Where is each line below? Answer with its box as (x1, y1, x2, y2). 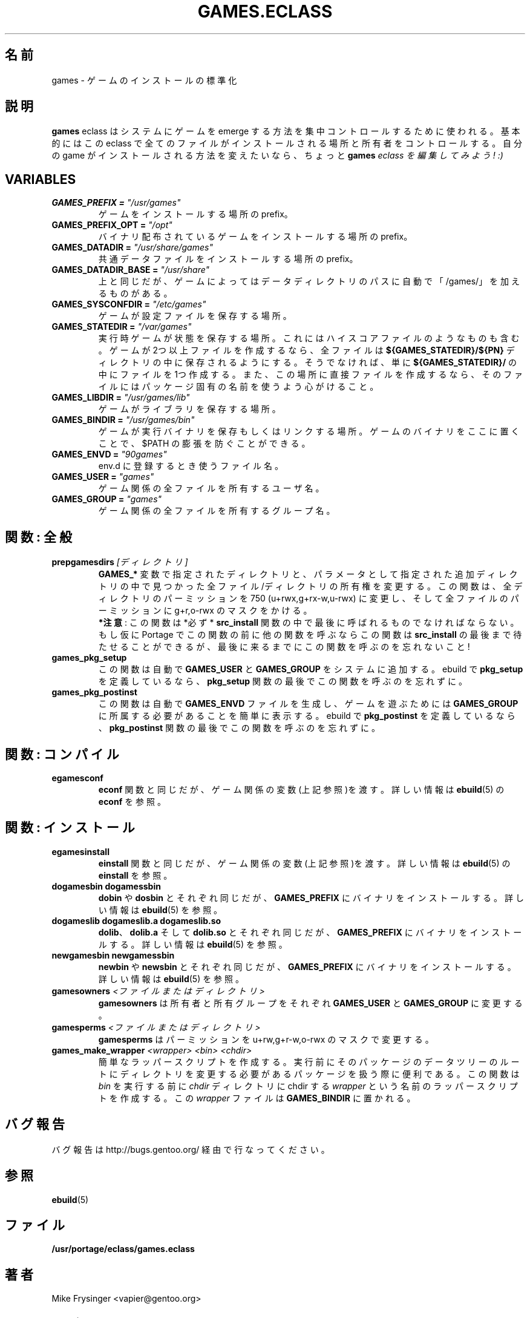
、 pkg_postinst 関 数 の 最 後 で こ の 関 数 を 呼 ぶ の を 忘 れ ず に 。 (98, 723, 380, 733)
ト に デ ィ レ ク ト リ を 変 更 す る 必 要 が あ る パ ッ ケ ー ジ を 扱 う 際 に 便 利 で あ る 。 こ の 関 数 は (98, 1068, 520, 1079)
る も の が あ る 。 (98, 288, 172, 299)
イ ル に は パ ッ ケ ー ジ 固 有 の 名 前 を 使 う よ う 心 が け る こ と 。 (98, 381, 379, 392)
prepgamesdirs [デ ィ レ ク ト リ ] (51, 557, 188, 568)
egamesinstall (51, 846, 110, 857)
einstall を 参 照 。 (98, 870, 172, 880)
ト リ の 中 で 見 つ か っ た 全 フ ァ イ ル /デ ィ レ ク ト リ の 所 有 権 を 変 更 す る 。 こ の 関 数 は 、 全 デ (98, 581, 523, 592)
